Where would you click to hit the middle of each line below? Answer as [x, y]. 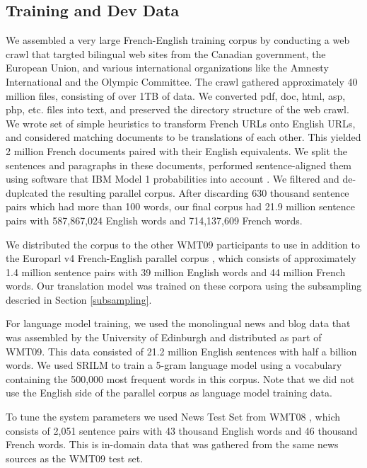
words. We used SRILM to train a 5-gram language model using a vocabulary [174, 365]
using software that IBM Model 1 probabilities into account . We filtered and [173, 179]
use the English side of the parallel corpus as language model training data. [169, 393]
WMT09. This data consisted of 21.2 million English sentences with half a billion [181, 351]
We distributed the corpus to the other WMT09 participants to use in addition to [183, 244]
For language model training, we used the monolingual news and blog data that [178, 323]
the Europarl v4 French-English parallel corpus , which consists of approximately [181, 258]
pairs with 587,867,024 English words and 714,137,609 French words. [154, 220]
